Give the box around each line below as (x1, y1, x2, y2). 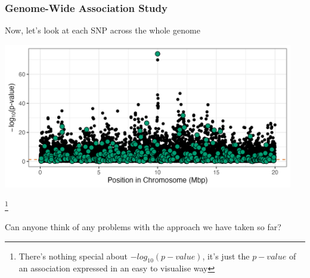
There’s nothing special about (18, 249, 128, 262)
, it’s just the (202, 249, 250, 262)
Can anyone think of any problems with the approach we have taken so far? (5, 221, 281, 233)
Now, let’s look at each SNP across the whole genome (5, 24, 200, 36)
